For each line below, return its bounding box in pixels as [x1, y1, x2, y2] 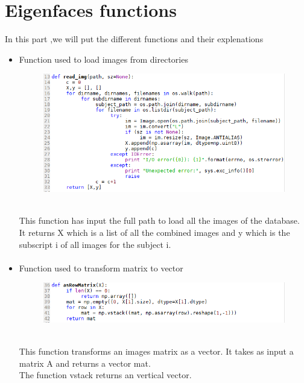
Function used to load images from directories [19, 52, 188, 65]
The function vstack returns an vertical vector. [19, 369, 192, 381]
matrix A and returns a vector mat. [19, 356, 151, 369]
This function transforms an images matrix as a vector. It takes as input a [19, 344, 294, 357]
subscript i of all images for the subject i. [19, 238, 171, 250]
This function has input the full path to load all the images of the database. [19, 214, 300, 227]
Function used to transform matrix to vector [19, 261, 183, 274]
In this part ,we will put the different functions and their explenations [5, 33, 264, 45]
